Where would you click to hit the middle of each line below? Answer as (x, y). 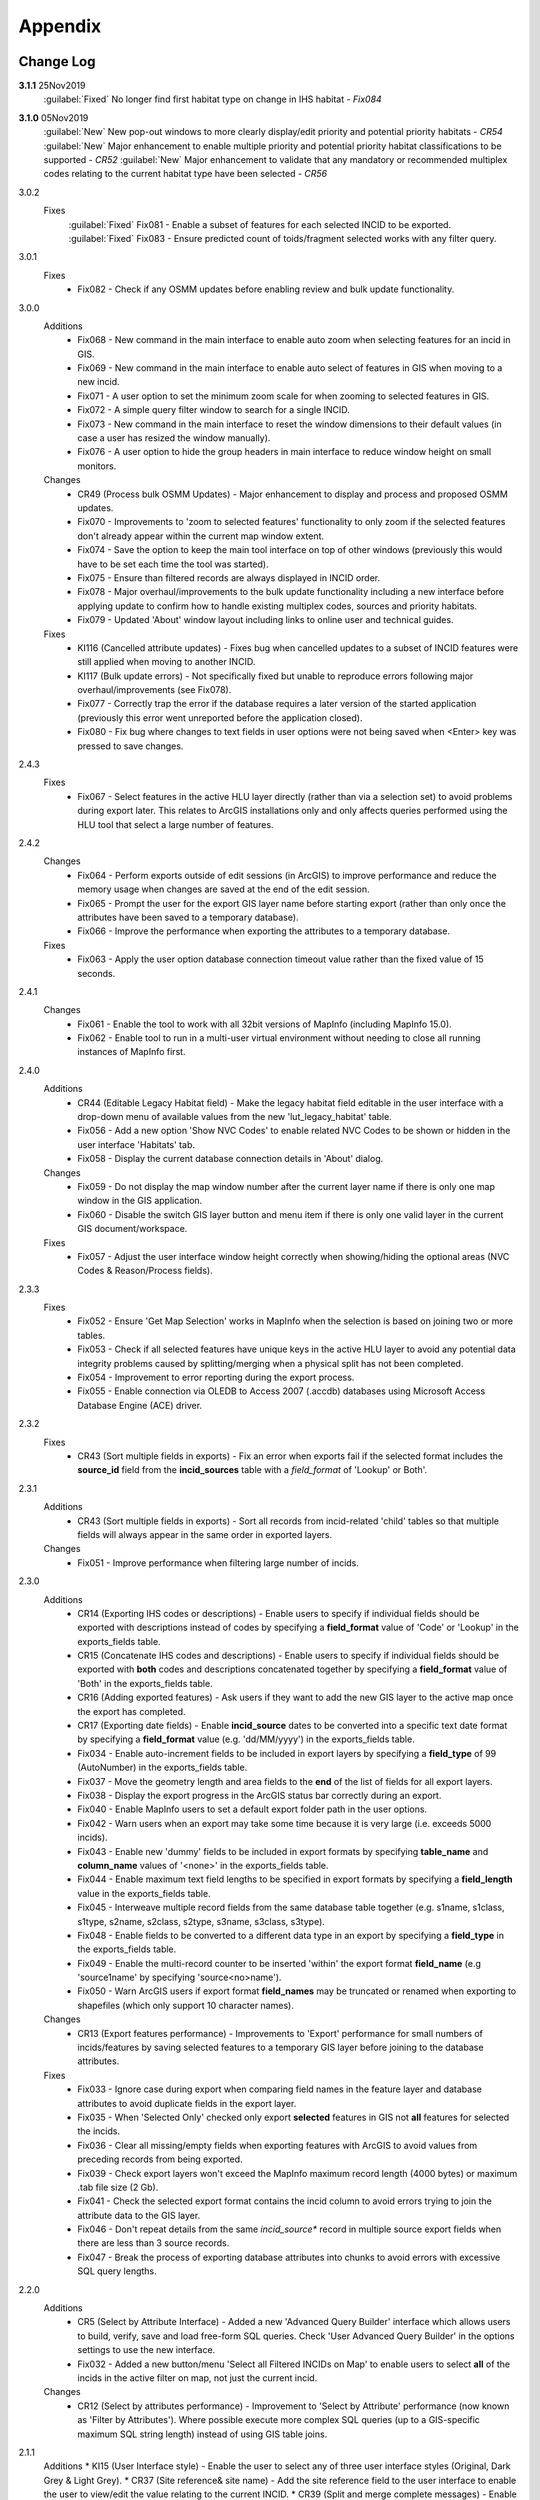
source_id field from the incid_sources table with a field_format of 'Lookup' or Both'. (252, 1470)
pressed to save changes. (130, 746)
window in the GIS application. (140, 1201)
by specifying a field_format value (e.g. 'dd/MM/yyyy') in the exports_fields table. (246, 1739)
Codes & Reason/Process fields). (145, 1271)
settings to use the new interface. (146, 2350)
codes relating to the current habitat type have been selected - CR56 (185, 174)
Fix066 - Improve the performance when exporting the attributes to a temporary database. (263, 931)
